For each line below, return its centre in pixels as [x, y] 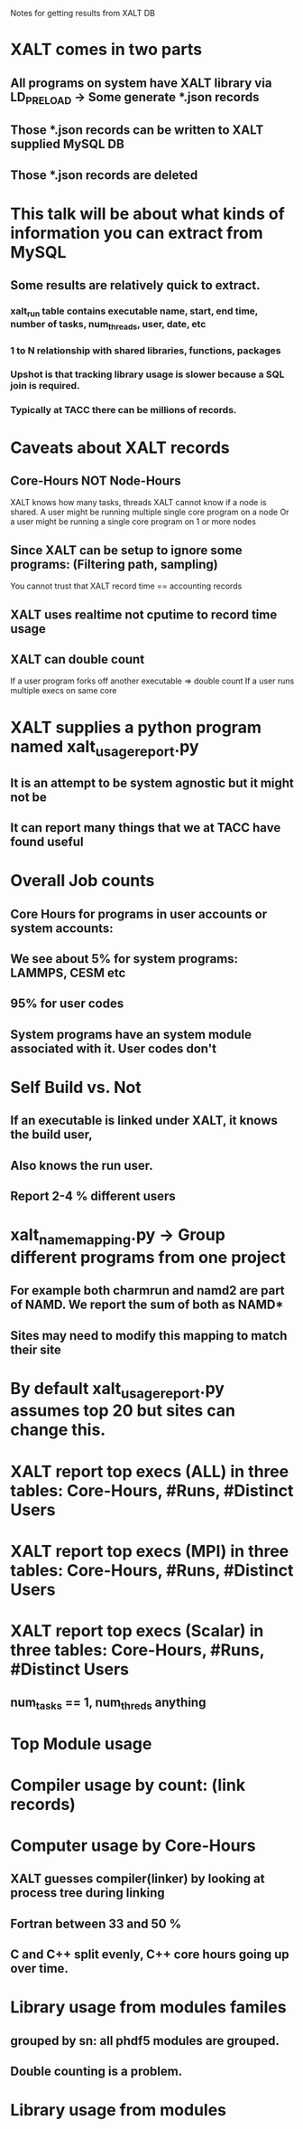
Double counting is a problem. [96, 2072]
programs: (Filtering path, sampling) [115, 564]
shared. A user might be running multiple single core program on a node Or [150, 512]
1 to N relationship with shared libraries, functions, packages [146, 350]
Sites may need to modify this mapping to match [149, 1336]
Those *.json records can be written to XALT [137, 130]
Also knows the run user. [82, 1165]
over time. [39, 1969]
